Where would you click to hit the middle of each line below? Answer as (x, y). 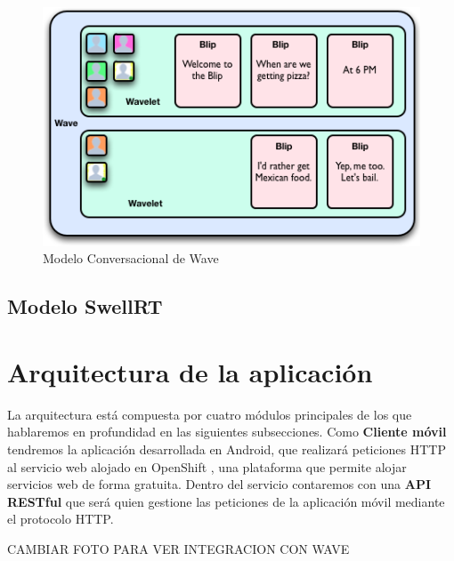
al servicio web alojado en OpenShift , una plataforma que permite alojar (207, 466)
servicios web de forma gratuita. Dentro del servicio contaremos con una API (219, 484)
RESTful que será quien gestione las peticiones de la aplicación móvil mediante (226, 501)
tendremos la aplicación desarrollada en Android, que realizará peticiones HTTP (227, 449)
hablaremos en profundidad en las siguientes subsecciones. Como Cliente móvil (227, 432)
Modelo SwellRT (85, 306)
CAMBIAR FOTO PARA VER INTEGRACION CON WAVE (178, 548)
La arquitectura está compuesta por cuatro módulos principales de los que (210, 414)
